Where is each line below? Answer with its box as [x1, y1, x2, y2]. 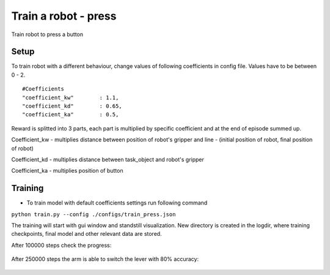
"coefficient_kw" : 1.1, [22, 94, 119, 101]
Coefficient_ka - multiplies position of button [11, 167, 123, 175]
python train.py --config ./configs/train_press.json [11, 211, 176, 217]
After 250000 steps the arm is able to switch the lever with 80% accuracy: [11, 255, 199, 263]
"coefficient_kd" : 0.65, [22, 103, 122, 110]
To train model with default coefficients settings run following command [26, 199, 208, 206]
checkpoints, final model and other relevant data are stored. [11, 230, 162, 238]
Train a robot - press [11, 9, 117, 23]
